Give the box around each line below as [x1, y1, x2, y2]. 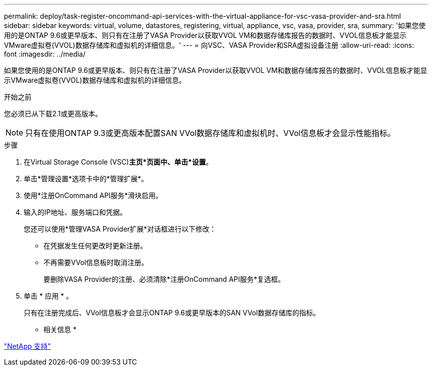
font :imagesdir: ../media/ [4, 50, 86, 58]
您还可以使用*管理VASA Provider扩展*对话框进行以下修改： [24, 225, 216, 233]
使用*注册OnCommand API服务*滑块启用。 [24, 191, 163, 200]
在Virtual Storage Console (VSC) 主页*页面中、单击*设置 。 [24, 158, 213, 166]
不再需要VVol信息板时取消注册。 [43, 258, 148, 267]
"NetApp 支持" [4, 342, 51, 350]
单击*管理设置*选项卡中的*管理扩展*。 [24, 174, 148, 183]
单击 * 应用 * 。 [24, 292, 73, 300]
